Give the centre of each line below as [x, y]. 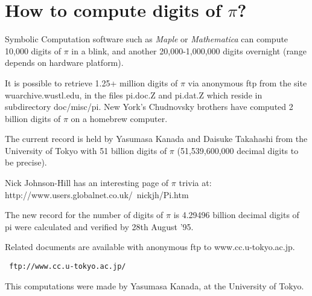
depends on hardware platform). [64, 63]
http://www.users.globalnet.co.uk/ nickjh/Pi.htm [97, 194]
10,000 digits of [33, 50]
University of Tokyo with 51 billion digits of [86, 150]
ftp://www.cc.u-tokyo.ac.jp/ [68, 267]
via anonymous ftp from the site [247, 82]
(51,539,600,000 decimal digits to [238, 150]
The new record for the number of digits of [84, 215]
